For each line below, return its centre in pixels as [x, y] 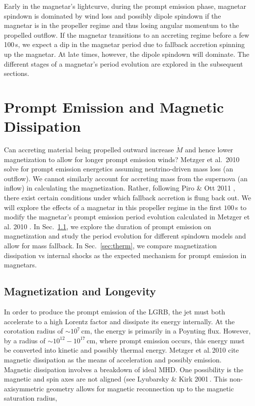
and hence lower [209, 150]
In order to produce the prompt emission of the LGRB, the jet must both [115, 311]
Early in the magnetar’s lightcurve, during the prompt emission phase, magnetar [125, 6]
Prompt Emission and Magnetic [114, 107]
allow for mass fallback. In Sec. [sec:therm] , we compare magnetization [110, 245]
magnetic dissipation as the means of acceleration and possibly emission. [113, 359]
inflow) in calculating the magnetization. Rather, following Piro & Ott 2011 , [120, 188]
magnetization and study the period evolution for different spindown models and [125, 236]
